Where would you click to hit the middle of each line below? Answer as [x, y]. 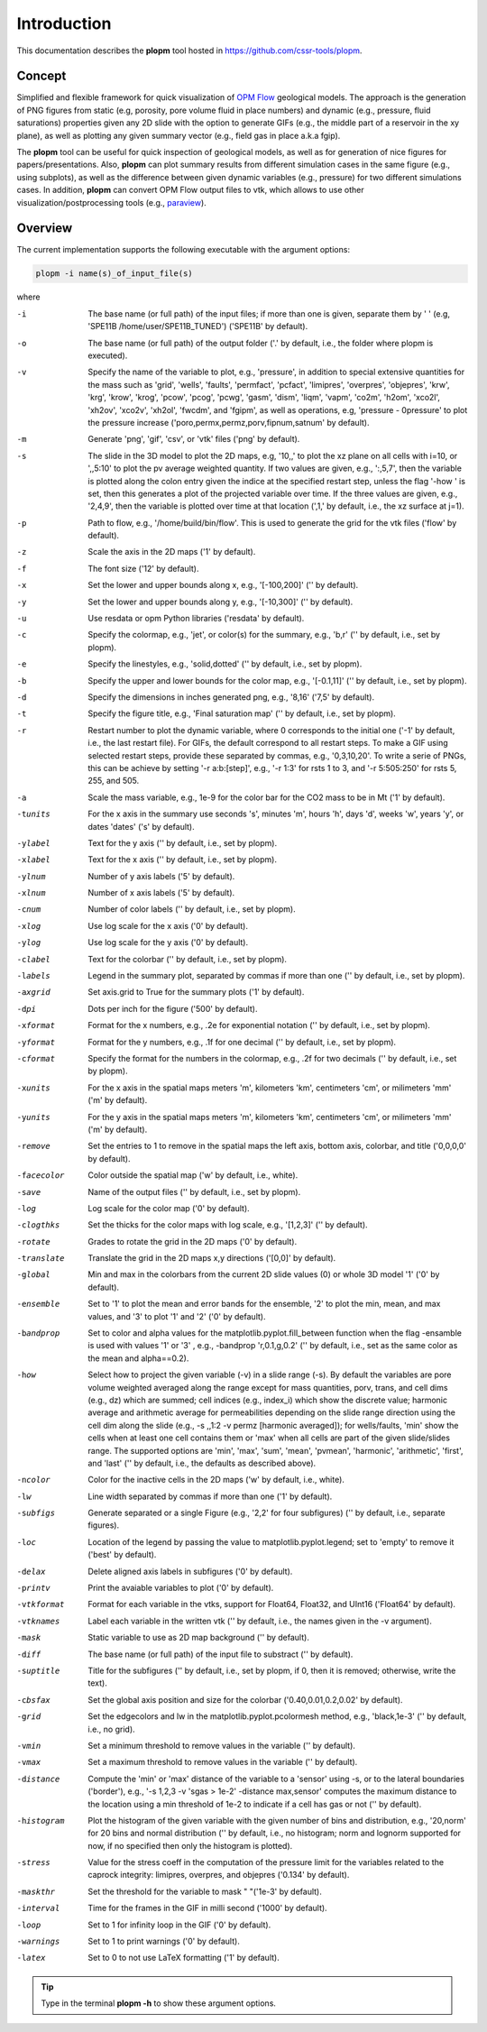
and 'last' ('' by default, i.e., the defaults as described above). [202, 1463]
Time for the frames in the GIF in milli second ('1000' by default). [208, 1908]
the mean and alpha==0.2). [138, 1358]
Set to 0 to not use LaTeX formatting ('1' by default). [184, 1958]
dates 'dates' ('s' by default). [142, 826]
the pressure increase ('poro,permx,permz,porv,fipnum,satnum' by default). [229, 422]
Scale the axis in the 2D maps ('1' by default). [172, 552]
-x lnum [31, 893]
